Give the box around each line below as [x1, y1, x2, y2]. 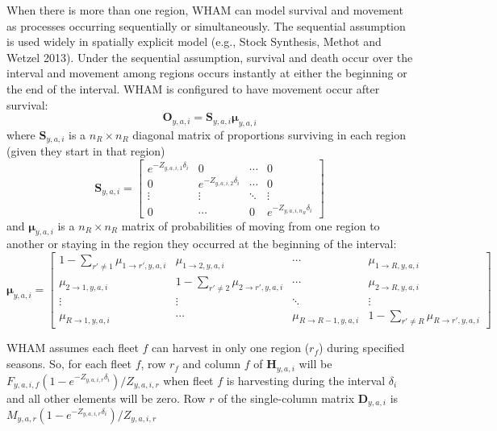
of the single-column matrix [218, 389, 355, 406]
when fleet [163, 371, 214, 388]
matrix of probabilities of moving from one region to [121, 217, 380, 234]
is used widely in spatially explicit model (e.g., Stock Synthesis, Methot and [6, 33, 382, 50]
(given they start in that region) [6, 143, 165, 160]
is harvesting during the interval [226, 371, 386, 388]
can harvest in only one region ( [152, 339, 310, 356]
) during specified [319, 339, 405, 356]
